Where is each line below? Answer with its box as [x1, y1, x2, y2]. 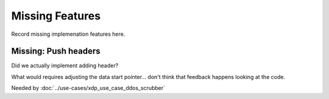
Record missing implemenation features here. [11, 30, 126, 38]
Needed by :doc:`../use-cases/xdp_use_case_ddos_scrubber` [11, 84, 166, 92]
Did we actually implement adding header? [11, 62, 119, 69]
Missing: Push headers [11, 46, 101, 56]
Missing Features [11, 9, 101, 22]
